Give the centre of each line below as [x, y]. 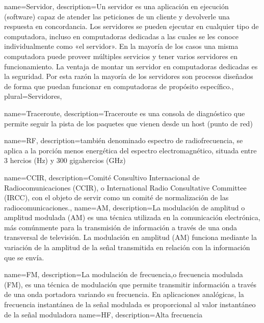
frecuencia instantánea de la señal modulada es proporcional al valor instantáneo [130, 304]
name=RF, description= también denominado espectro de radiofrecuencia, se [124, 140]
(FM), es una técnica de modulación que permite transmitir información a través [130, 284]
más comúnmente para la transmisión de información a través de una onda [121, 227]
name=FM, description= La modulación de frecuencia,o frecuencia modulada [124, 274]
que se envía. [24, 257]
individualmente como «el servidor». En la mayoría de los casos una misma [121, 46]
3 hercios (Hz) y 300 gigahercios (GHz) [65, 160]
